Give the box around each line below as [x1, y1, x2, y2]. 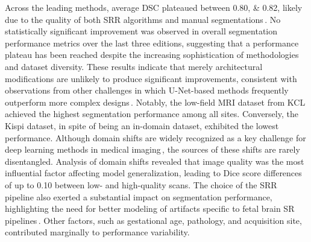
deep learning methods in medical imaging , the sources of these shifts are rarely [5, 143, 300, 156]
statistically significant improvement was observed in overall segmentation [5, 25, 278, 37]
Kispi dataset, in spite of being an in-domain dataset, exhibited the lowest [5, 119, 279, 132]
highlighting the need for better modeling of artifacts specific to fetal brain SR [5, 202, 295, 215]
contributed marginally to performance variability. [5, 226, 190, 238]
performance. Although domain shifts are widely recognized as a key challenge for [5, 131, 306, 144]
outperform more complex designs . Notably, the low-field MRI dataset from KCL [5, 95, 306, 108]
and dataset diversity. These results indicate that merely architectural [5, 60, 263, 72]
